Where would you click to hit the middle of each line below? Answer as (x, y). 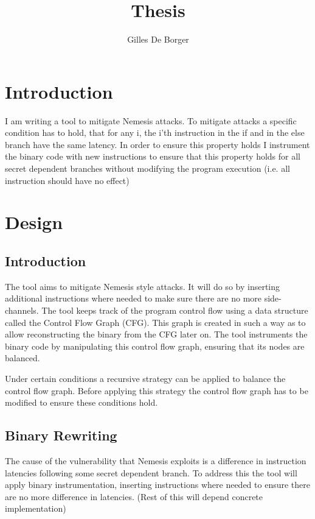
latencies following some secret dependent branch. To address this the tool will (151, 472)
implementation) (36, 508)
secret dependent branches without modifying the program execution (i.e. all (147, 168)
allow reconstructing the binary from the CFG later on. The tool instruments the (156, 334)
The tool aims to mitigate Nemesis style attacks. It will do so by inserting (143, 286)
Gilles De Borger (158, 39)
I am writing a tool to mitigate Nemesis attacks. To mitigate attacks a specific (151, 120)
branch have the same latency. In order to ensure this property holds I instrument (157, 144)
